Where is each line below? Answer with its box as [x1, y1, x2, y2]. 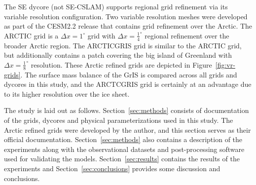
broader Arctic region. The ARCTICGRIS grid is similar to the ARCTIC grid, [4, 40, 242, 50]
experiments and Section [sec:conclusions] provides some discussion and [4, 163, 220, 173]
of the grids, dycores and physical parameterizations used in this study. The [4, 115, 233, 125]
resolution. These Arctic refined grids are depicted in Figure [31, 59, 212, 70]
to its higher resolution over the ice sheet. [4, 88, 130, 99]
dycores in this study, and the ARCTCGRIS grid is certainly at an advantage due [4, 79, 252, 89]
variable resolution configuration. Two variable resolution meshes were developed [4, 11, 248, 21]
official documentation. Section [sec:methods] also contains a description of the [4, 134, 243, 145]
